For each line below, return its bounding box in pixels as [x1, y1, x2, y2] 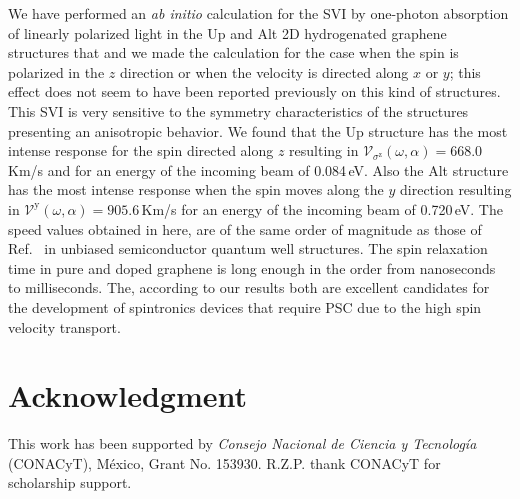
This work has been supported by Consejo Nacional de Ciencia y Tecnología [8, 433, 477, 454]
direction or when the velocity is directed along [119, 61, 409, 82]
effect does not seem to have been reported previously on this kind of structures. [8, 81, 501, 102]
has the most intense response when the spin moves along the [8, 179, 384, 200]
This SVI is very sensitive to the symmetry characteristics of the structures [8, 100, 469, 121]
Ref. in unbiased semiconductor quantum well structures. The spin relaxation [8, 238, 488, 259]
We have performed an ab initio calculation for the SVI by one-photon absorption [8, 3, 509, 23]
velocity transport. [8, 316, 121, 337]
